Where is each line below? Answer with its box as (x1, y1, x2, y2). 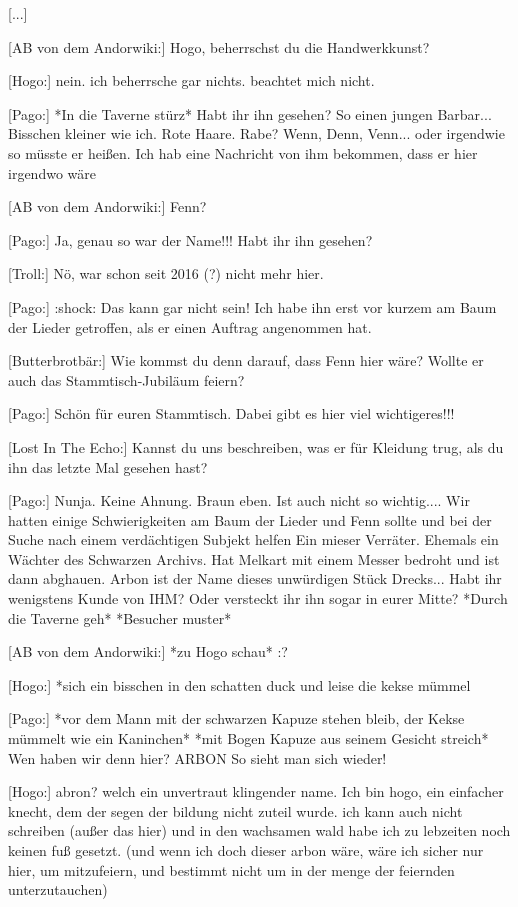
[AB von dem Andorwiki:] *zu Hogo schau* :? (8, 641, 288, 662)
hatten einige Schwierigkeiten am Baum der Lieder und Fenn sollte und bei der (8, 509, 492, 530)
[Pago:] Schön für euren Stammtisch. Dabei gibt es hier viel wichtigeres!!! (8, 403, 455, 424)
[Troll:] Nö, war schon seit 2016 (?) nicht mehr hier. (8, 263, 324, 284)
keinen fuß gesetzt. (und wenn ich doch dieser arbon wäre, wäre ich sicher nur (8, 840, 484, 860)
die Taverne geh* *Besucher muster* (8, 607, 232, 628)
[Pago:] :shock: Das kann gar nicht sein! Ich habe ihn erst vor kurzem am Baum (8, 296, 497, 317)
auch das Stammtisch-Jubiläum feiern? (8, 369, 245, 390)
